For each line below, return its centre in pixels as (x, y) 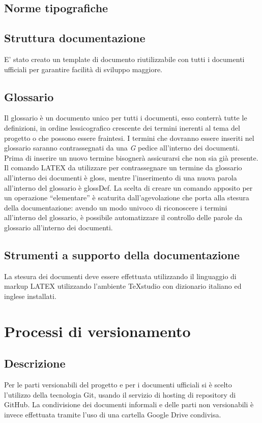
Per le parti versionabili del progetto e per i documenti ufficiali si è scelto (118, 385)
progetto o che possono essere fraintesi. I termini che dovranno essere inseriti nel (129, 138)
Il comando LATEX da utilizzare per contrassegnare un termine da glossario (123, 168)
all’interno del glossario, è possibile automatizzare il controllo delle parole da (123, 217)
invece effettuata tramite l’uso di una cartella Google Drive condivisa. (113, 414)
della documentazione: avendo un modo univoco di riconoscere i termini (116, 207)
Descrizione (35, 363)
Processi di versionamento (97, 331)
